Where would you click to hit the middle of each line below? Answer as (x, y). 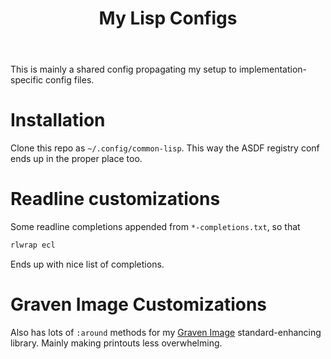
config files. (70, 80)
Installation (58, 120)
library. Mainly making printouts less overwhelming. (116, 343)
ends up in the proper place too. (76, 159)
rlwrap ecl (33, 245)
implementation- (273, 69)
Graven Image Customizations (139, 304)
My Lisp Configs (168, 18)
